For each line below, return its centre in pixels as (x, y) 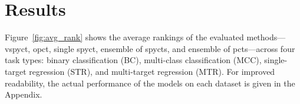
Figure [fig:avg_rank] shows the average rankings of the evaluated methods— (145, 37)
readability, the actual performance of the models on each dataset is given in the (150, 83)
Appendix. (24, 94)
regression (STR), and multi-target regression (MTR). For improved (152, 71)
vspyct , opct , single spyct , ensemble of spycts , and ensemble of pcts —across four (150, 48)
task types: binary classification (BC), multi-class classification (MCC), (133, 60)
